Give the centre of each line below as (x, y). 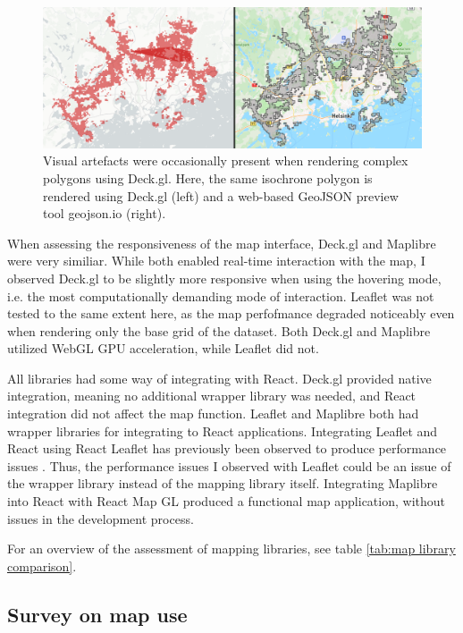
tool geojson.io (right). (105, 213)
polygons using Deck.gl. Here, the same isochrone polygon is (208, 177)
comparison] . (42, 565)
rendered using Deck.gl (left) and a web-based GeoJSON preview (221, 195)
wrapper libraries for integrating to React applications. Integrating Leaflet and (223, 430)
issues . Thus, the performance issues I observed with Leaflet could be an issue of (229, 465)
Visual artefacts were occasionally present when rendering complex (226, 160)
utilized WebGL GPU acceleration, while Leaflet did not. (163, 348)
